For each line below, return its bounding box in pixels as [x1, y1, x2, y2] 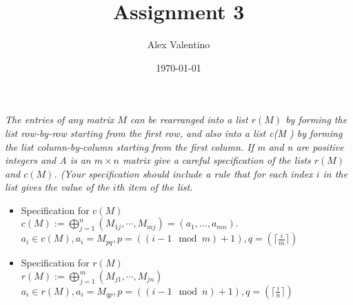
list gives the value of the [5, 180, 110, 194]
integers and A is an [5, 153, 91, 167]
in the [323, 166, 347, 180]
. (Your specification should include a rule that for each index [54, 166, 313, 180]
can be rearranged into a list [130, 112, 248, 127]
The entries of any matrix [5, 112, 114, 127]
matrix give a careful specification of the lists [123, 153, 311, 167]
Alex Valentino [147, 37, 210, 52]
